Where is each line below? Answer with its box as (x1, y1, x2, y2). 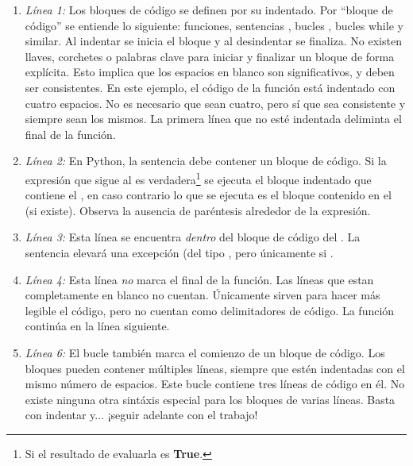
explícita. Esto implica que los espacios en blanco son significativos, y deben (25, 64, 395, 80)
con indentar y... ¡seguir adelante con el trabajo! (25, 406, 258, 423)
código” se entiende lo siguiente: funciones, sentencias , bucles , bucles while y (25, 17, 403, 33)
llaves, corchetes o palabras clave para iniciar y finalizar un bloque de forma (25, 48, 395, 64)
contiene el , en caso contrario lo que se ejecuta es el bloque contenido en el (25, 187, 392, 203)
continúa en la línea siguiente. (25, 318, 170, 334)
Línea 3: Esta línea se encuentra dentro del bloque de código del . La (25, 229, 361, 245)
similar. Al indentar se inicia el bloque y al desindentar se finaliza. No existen (25, 33, 402, 49)
